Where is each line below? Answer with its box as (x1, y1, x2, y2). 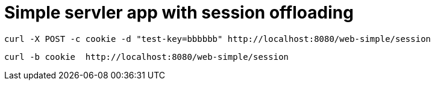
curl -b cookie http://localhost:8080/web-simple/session (4, 51, 289, 62)
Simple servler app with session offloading (4, 2, 354, 23)
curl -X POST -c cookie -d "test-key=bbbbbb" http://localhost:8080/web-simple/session (4, 34, 431, 44)
